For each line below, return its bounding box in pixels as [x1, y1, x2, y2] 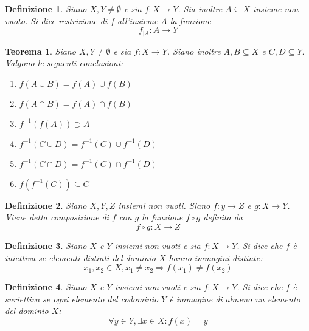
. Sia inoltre [178, 2, 223, 15]
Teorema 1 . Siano [5, 44, 76, 57]
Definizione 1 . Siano [5, 2, 87, 15]
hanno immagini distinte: [168, 251, 263, 264]
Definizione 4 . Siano [5, 281, 87, 293]
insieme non [252, 2, 299, 15]
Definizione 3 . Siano [5, 239, 87, 252]
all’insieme [117, 14, 158, 27]
